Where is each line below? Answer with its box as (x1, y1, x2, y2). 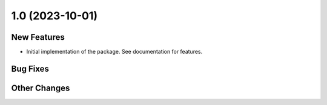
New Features (11, 32, 65, 42)
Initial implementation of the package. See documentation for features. (26, 48, 203, 56)
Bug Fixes (11, 63, 50, 74)
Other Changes (11, 83, 70, 93)
